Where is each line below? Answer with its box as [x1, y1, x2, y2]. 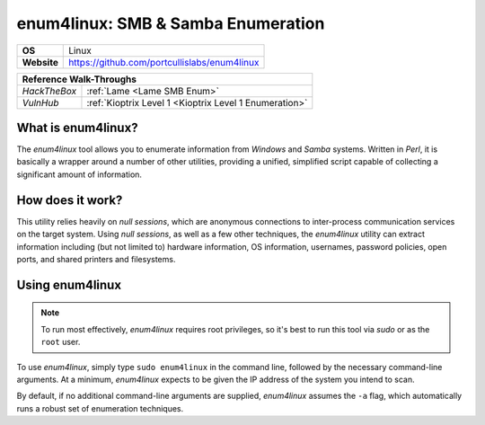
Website [22, 56, 58, 68]
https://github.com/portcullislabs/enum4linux [68, 56, 260, 68]
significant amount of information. [16, 169, 143, 180]
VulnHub [22, 96, 59, 109]
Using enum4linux [16, 277, 121, 292]
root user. [40, 337, 81, 348]
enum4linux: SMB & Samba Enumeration [16, 13, 325, 33]
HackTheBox [22, 84, 76, 97]
